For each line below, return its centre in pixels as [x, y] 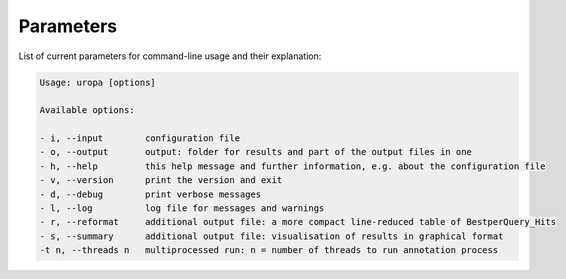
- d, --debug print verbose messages [150, 194]
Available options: [87, 110]
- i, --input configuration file [139, 138]
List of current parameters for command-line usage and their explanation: [170, 56]
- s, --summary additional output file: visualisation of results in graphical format [271, 236]
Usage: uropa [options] [98, 82]
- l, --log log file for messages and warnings [182, 208]
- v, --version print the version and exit [161, 180]
